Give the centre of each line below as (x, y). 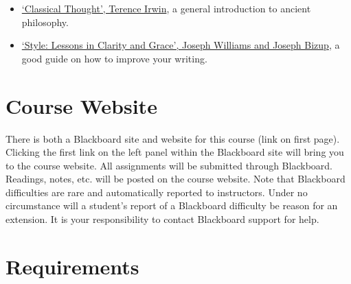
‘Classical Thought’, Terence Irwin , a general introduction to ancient (166, 8)
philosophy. (45, 22)
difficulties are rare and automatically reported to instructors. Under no (157, 192)
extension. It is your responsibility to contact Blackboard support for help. (162, 219)
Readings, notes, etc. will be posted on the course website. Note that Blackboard (175, 179)
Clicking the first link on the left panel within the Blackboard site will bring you (175, 152)
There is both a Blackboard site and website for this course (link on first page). (173, 138)
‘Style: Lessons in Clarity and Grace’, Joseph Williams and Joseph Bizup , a (181, 45)
